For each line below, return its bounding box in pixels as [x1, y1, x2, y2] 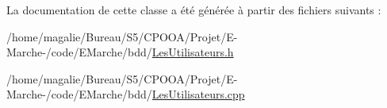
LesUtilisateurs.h [151, 44, 234, 60]
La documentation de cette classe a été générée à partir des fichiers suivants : [6, 2, 381, 17]
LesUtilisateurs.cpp [151, 86, 245, 102]
